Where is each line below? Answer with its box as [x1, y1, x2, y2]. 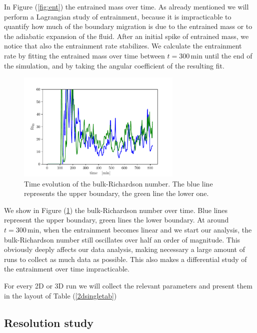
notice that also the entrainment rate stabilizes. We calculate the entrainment [4, 40, 242, 51]
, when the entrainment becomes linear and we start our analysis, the [39, 224, 252, 234]
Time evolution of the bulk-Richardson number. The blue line [24, 178, 213, 188]
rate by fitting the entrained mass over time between [4, 50, 165, 60]
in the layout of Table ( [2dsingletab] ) [4, 290, 117, 300]
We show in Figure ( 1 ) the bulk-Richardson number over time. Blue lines [4, 204, 228, 215]
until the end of [204, 50, 252, 60]
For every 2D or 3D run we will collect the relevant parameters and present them [4, 280, 252, 290]
